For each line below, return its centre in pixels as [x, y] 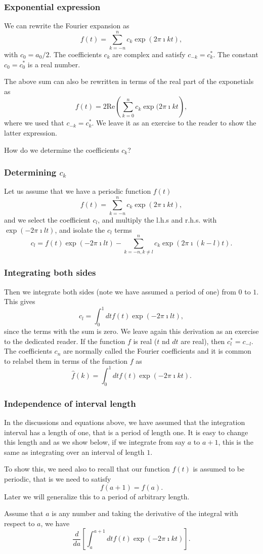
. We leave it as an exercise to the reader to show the [174, 123]
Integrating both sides [50, 272]
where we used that [34, 123]
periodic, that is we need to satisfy [58, 478]
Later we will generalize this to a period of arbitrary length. [97, 496]
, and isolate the [80, 229]
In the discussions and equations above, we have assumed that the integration [125, 422]
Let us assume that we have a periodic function [78, 191]
